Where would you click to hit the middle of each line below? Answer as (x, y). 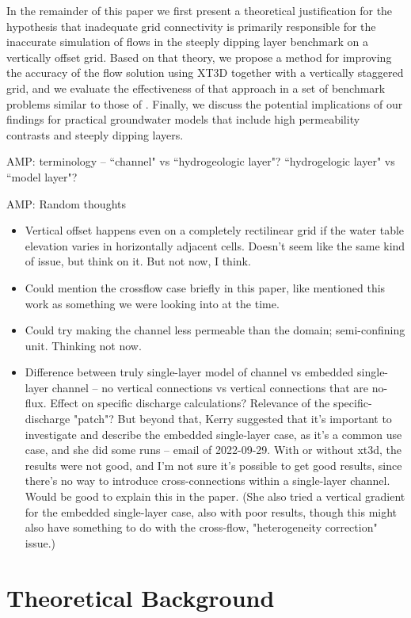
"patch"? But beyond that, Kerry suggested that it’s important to (232, 419)
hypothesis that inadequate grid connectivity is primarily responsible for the (191, 26)
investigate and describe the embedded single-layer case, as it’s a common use (213, 434)
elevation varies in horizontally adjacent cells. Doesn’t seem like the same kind (215, 245)
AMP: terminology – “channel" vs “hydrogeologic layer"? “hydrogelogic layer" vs (201, 161)
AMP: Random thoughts (66, 203)
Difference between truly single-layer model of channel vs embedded (189, 372)
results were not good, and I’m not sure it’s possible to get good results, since (213, 465)
